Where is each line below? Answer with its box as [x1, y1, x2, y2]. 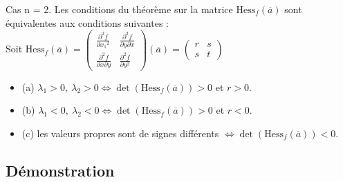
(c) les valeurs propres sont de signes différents [21, 125, 219, 140]
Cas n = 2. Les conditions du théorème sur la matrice [6, 2, 233, 16]
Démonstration [6, 159, 115, 181]
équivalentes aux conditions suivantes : [6, 15, 169, 30]
